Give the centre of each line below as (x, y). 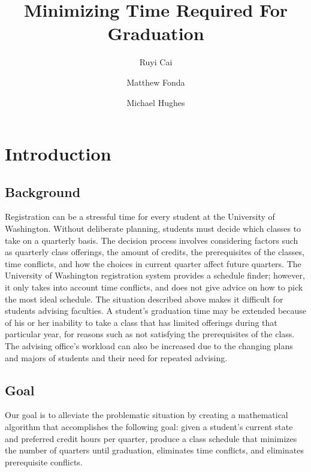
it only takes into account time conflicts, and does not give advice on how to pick (154, 287)
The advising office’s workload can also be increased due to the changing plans (149, 346)
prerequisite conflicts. (44, 462)
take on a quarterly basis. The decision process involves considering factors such (152, 240)
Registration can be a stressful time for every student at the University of (140, 217)
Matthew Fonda (156, 82)
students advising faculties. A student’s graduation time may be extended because (156, 311)
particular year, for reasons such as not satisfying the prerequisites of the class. (150, 334)
